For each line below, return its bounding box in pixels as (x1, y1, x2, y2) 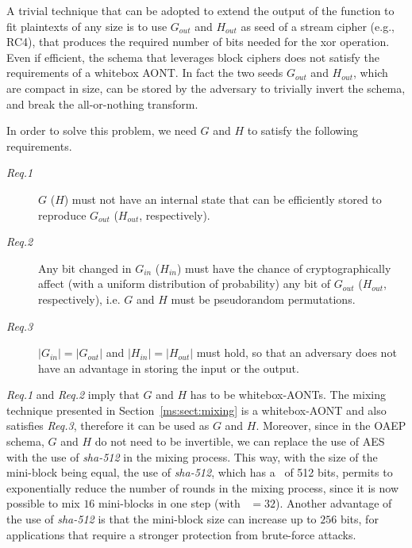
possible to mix (6, 495, 80, 512)
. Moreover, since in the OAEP (256, 417, 406, 434)
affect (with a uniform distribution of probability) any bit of (38, 275, 331, 292)
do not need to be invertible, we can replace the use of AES (94, 433, 385, 450)
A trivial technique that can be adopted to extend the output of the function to (6, 2, 395, 18)
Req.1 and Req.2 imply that (6, 386, 140, 403)
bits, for (340, 511, 379, 527)
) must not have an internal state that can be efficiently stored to (64, 190, 382, 207)
